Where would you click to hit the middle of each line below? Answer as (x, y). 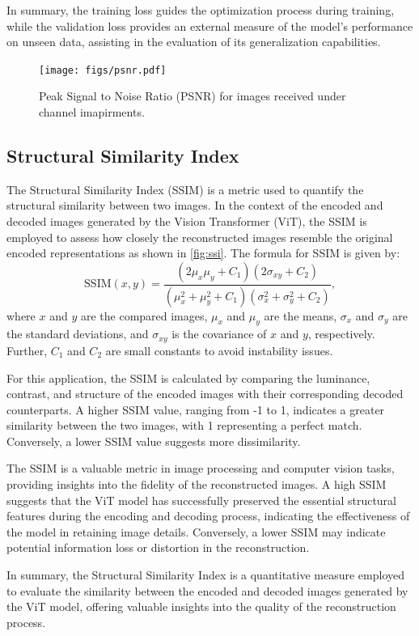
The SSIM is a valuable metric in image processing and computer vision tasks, (201, 468)
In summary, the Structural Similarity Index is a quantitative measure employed (206, 575)
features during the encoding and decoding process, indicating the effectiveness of (208, 516)
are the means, (300, 315)
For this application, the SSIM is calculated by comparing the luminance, (188, 377)
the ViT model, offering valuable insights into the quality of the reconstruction (201, 606)
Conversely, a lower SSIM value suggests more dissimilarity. (154, 441)
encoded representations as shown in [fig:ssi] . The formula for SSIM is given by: (203, 253)
